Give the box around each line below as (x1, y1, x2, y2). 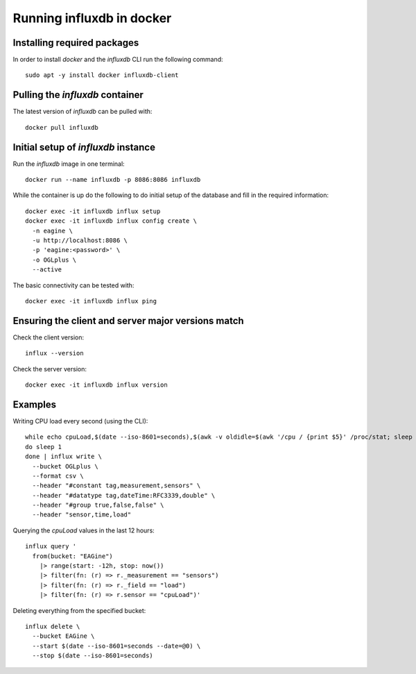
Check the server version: (12, 364, 87, 373)
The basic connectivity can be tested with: (12, 281, 135, 289)
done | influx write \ (25, 453, 103, 461)
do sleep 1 (25, 443, 62, 450)
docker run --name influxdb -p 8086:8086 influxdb (25, 176, 201, 184)
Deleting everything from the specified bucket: (12, 606, 146, 614)
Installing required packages (12, 37, 139, 49)
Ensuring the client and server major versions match (12, 314, 244, 326)
